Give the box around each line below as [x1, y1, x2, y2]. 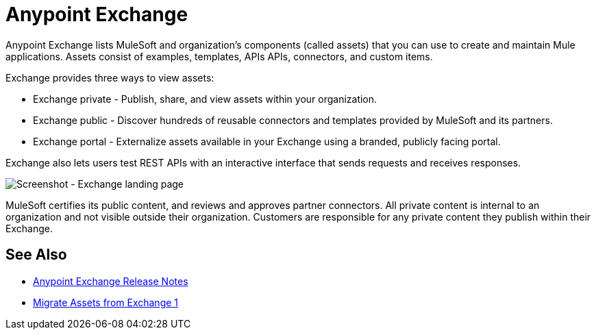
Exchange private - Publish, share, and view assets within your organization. [33, 92, 377, 105]
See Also [5, 246, 67, 264]
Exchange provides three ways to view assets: [5, 71, 214, 84]
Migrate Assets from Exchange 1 [33, 296, 179, 308]
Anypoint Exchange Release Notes [33, 275, 188, 287]
